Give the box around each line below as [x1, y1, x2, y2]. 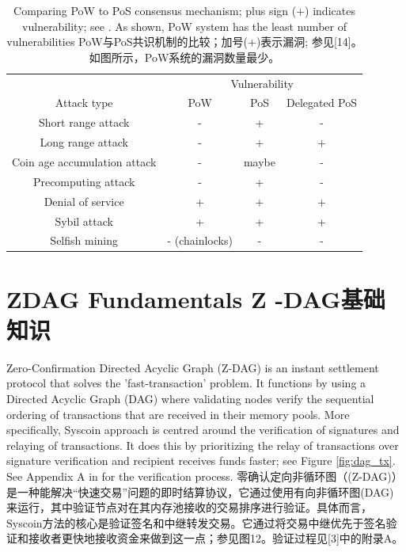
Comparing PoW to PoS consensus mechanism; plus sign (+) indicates [13, 2, 355, 18]
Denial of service [44, 192, 124, 209]
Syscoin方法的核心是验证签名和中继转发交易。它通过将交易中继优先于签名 [6, 514, 386, 531]
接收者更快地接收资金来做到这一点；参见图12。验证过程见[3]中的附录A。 [28, 530, 404, 546]
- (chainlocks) [167, 232, 233, 249]
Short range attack [38, 114, 130, 131]
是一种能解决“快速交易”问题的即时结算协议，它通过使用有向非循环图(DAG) [6, 483, 394, 500]
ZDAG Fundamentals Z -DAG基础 [6, 282, 385, 314]
